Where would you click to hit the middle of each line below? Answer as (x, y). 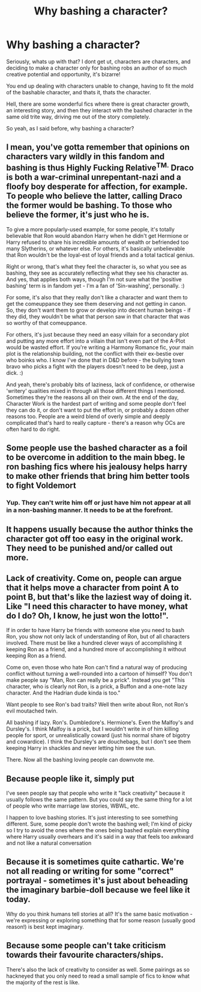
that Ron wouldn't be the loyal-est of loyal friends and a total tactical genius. (100, 255)
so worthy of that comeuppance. (46, 323)
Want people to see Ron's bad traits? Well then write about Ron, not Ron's (97, 705)
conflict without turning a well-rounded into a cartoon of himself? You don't (99, 674)
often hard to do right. (33, 429)
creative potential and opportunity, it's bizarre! (64, 74)
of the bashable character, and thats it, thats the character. (79, 92)
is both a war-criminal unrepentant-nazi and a (94, 178)
